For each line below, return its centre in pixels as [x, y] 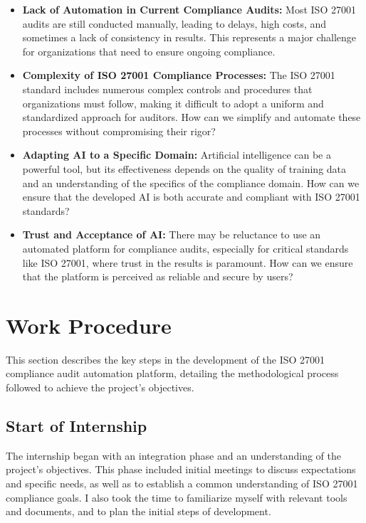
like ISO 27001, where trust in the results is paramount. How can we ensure [188, 262]
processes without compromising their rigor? [119, 131]
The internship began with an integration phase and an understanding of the [173, 455]
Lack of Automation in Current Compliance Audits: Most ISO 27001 [189, 9]
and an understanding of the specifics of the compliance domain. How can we [191, 183]
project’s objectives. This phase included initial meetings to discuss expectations [181, 469]
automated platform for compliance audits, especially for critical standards [185, 248]
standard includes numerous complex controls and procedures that [167, 89]
